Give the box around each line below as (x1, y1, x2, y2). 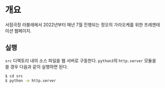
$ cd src (5, 73, 23, 79)
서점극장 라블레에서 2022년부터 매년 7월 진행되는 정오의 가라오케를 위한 (5, 22, 143, 28)
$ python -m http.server (5, 78, 56, 83)
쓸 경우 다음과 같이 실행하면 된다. (5, 63, 68, 69)
